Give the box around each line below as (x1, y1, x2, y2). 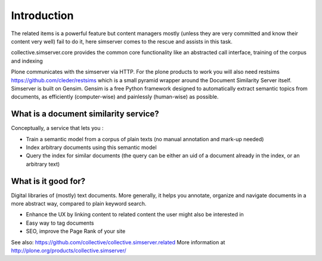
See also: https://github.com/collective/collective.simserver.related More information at (11, 238, 225, 246)
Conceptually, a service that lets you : (11, 125, 104, 132)
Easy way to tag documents (26, 219, 94, 226)
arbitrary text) (26, 160, 60, 167)
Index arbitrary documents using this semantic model (26, 144, 157, 151)
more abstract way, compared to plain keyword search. (11, 200, 147, 207)
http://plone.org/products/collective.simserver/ (11, 247, 126, 254)
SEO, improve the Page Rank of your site (26, 228, 126, 235)
